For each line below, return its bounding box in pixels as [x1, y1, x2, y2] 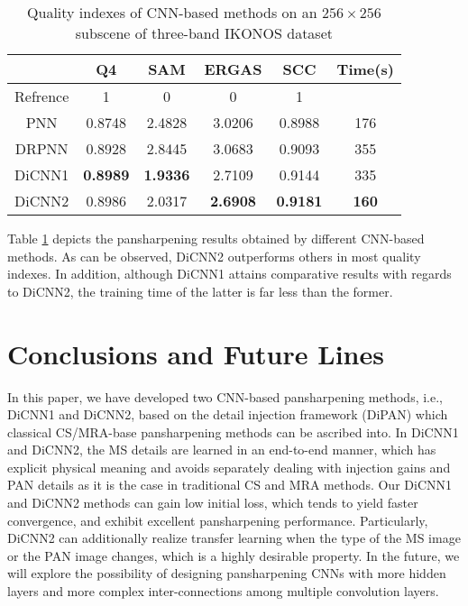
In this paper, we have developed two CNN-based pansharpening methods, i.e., [7, 387, 443, 406]
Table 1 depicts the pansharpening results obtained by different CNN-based [7, 229, 425, 247]
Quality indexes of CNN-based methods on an [27, 2, 317, 23]
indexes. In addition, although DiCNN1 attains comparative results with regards [7, 264, 452, 283]
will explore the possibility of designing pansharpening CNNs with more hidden [7, 564, 446, 583]
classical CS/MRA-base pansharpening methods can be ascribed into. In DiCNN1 [7, 422, 459, 441]
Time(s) [336, 59, 394, 79]
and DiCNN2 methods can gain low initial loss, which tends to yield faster [7, 493, 418, 512]
